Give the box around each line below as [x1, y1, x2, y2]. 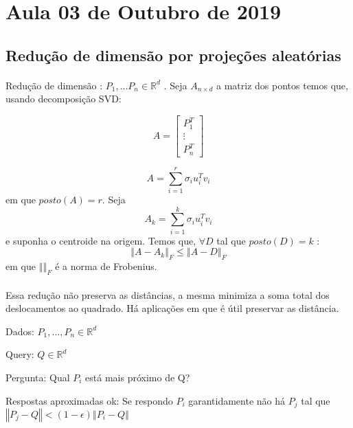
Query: [5, 347, 34, 361]
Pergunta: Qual [5, 370, 70, 384]
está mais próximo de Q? [85, 370, 190, 384]
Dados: [5, 324, 34, 338]
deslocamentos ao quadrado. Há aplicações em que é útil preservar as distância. [5, 301, 339, 315]
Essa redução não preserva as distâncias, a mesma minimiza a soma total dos [5, 287, 330, 302]
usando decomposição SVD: [5, 91, 122, 106]
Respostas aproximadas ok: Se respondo [5, 393, 173, 407]
